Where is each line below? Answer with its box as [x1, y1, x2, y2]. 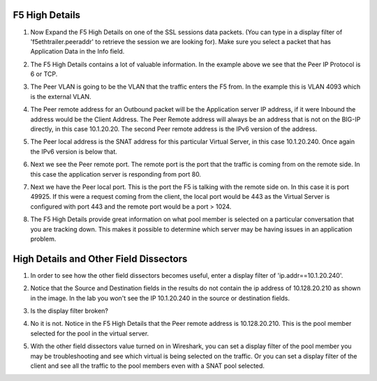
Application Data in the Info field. [30, 47, 125, 56]
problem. [30, 234, 57, 243]
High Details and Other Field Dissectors [13, 253, 188, 264]
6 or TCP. [30, 70, 58, 78]
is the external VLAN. [30, 92, 91, 100]
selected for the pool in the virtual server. [30, 329, 149, 338]
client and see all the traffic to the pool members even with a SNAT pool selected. [30, 361, 265, 370]
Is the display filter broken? [30, 307, 108, 315]
